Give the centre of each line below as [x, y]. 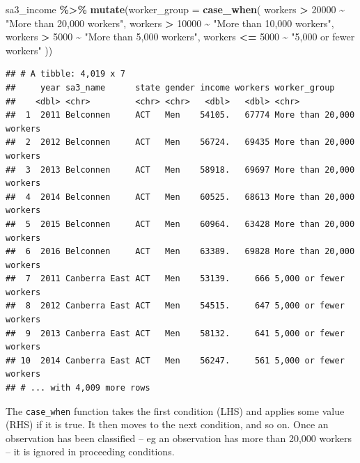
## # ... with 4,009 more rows [78, 388]
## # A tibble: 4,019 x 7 [65, 74]
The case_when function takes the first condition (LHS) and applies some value [175, 410]
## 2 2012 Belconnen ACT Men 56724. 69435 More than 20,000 [180, 142]
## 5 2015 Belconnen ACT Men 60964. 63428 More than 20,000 [180, 224]
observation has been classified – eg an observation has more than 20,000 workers [179, 438]
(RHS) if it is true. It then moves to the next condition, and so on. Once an [167, 424]
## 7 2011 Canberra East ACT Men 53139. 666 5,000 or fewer [175, 279]
